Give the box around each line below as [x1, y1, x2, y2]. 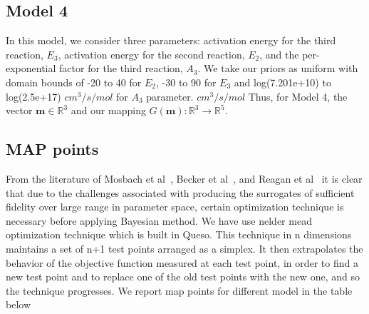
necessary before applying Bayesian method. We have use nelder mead [6, 213, 312, 228]
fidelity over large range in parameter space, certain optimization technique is [6, 199, 344, 214]
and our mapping [71, 103, 146, 118]
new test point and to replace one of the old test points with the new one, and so [6, 269, 360, 284]
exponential [6, 61, 56, 76]
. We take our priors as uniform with [197, 61, 358, 76]
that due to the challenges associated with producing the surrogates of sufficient [6, 185, 355, 200]
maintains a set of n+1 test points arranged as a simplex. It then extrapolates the [6, 240, 363, 255]
